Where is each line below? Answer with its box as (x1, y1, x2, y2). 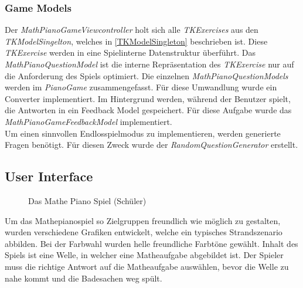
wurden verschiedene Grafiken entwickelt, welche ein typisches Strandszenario (5, 226, 282, 238)
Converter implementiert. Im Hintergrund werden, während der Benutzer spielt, (5, 92, 291, 104)
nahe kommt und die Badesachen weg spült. (5, 272, 162, 284)
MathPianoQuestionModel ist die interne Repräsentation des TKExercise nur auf (5, 58, 294, 70)
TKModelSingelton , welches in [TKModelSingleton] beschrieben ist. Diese (5, 35, 268, 47)
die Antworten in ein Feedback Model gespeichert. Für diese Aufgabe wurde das (5, 104, 292, 116)
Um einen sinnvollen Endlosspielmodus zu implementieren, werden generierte (5, 127, 281, 139)
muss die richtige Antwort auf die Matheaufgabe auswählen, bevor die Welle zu (5, 260, 289, 272)
